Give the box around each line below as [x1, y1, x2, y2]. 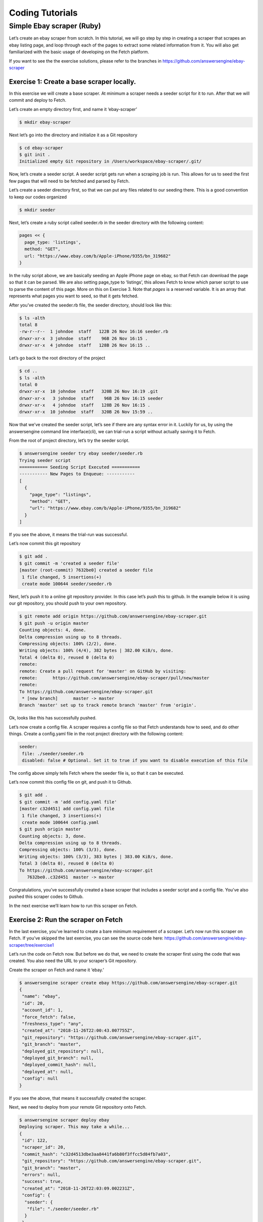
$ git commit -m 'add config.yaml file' [19, 799, 117, 805]
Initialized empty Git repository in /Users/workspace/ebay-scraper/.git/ [19, 159, 202, 164]
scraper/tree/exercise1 [9, 942, 54, 948]
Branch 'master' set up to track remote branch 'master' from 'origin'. [19, 702, 197, 708]
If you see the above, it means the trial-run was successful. [9, 532, 128, 538]
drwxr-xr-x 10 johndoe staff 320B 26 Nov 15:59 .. [19, 409, 153, 415]
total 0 [19, 382, 38, 387]
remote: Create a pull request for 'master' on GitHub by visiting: [19, 668, 187, 674]
